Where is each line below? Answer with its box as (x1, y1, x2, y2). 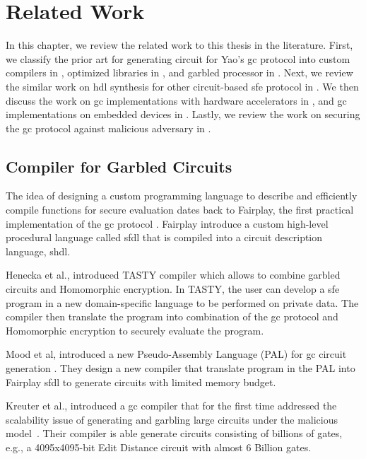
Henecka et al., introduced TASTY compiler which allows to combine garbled (6, 267, 341, 282)
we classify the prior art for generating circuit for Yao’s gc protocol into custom (6, 51, 350, 66)
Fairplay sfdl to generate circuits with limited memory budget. (6, 374, 276, 389)
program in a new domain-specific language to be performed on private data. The (6, 295, 359, 310)
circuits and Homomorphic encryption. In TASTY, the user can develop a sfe (6, 281, 340, 296)
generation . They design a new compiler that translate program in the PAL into (6, 361, 355, 376)
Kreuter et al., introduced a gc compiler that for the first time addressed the (6, 398, 337, 413)
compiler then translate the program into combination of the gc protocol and (6, 309, 338, 324)
